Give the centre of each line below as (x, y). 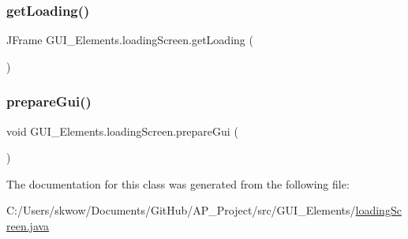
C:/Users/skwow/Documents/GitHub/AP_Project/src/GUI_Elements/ (181, 210)
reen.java (28, 226)
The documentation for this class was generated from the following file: (178, 183)
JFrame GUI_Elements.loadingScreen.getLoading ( (130, 40)
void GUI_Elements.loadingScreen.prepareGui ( (122, 131)
